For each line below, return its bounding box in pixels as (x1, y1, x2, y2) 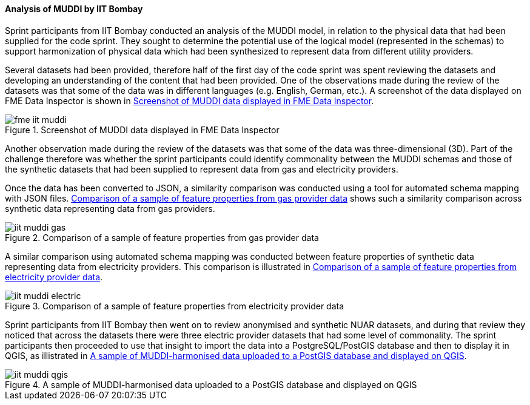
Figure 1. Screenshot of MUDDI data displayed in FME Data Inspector (5, 124, 280, 135)
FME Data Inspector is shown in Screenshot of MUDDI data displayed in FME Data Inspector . (5, 95, 374, 106)
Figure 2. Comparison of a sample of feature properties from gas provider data (5, 232, 319, 243)
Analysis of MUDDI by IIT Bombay (5, 4, 143, 14)
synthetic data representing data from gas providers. (5, 203, 215, 214)
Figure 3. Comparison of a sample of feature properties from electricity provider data (5, 300, 344, 311)
